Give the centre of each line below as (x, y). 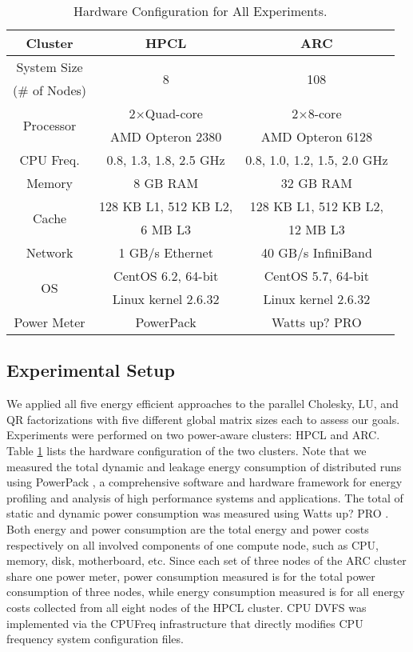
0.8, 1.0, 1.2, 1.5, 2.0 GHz (317, 160)
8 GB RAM (166, 183)
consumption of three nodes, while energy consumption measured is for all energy (206, 592)
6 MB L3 (166, 229)
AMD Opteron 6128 (317, 136)
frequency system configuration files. (95, 639)
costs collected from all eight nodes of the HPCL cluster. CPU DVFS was (187, 607)
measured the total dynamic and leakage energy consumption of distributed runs (204, 466)
